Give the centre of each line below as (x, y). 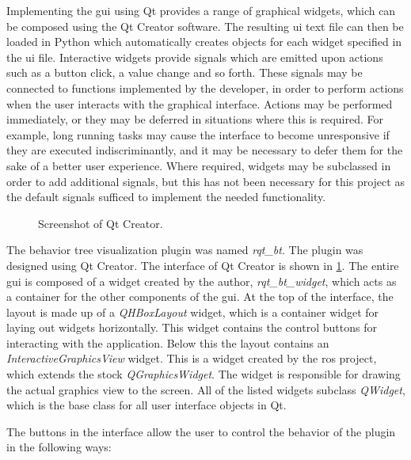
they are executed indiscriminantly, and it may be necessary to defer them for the (205, 150)
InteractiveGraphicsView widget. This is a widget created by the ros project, (192, 358)
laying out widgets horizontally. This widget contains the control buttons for (192, 327)
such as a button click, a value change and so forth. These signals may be (185, 72)
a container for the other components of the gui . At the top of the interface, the (200, 297)
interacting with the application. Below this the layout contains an (168, 342)
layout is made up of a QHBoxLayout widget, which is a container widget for (193, 312)
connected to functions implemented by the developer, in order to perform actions (205, 87)
